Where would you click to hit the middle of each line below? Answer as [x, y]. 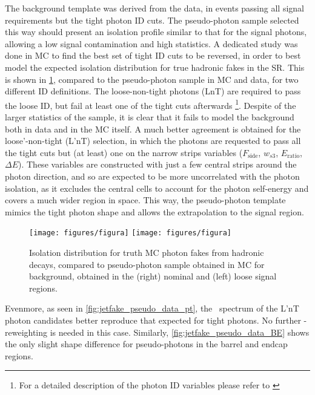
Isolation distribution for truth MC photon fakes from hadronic [147, 252]
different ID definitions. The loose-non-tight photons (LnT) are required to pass [153, 91]
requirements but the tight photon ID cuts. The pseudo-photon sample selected [152, 20]
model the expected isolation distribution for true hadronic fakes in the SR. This [155, 67]
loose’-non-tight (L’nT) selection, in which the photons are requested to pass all [153, 141]
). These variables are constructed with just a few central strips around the [157, 164]
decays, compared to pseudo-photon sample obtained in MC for [147, 264]
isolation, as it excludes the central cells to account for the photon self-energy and [157, 188]
